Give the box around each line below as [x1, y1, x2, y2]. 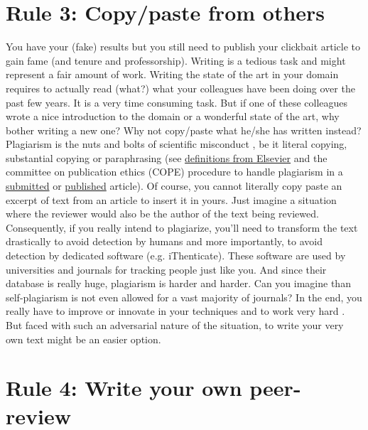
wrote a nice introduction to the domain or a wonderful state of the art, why [6, 109, 340, 124]
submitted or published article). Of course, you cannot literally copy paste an [6, 178, 342, 193]
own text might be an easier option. [6, 331, 161, 346]
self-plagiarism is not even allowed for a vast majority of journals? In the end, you [6, 289, 362, 304]
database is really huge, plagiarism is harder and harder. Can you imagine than [6, 276, 351, 291]
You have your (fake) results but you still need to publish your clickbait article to [6, 39, 361, 54]
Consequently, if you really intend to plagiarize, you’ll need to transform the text [6, 220, 358, 235]
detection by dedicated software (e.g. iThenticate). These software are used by [6, 248, 346, 263]
